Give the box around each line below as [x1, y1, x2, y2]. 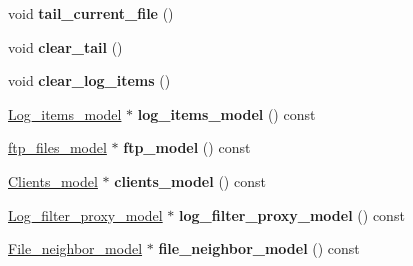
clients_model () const [114, 170, 266, 191]
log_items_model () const [137, 103, 316, 124]
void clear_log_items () [8, 70, 171, 91]
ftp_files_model [8, 137, 107, 158]
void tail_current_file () [8, 3, 174, 23]
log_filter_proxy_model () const [179, 204, 405, 225]
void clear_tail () [8, 36, 123, 57]
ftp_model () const [123, 137, 251, 158]
